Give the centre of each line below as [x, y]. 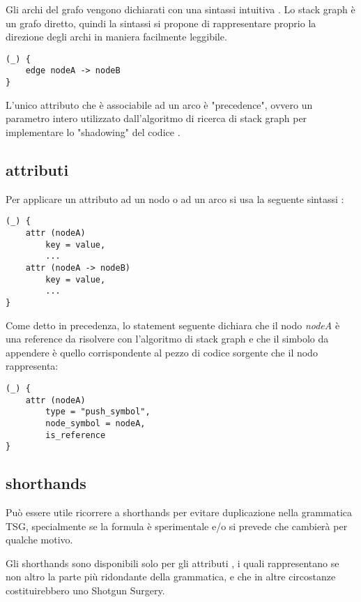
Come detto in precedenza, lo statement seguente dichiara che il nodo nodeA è [173, 325]
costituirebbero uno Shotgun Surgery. [85, 590]
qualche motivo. [39, 540]
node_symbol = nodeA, [95, 423]
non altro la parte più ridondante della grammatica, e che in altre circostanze [171, 577]
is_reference [76, 435]
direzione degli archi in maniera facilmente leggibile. [116, 37]
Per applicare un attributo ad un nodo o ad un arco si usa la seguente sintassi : [175, 198]
